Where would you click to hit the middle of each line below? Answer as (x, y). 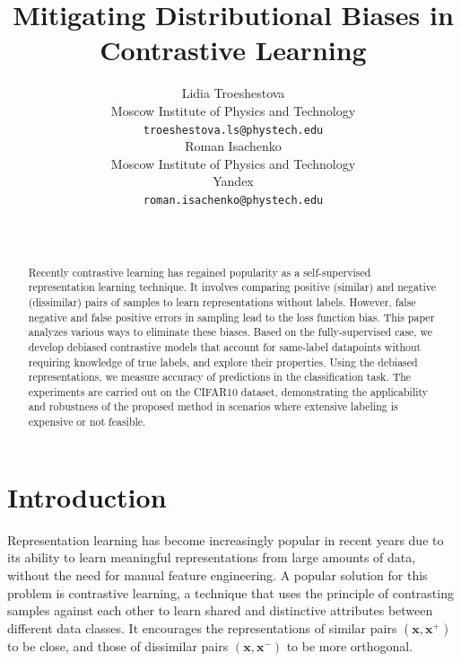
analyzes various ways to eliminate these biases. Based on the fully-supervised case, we (230, 332)
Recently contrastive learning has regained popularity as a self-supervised (200, 272)
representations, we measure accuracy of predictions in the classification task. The (220, 377)
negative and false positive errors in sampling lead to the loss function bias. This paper (231, 317)
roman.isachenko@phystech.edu (233, 200)
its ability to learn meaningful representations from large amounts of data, (212, 557)
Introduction (87, 496)
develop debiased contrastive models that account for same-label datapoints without (225, 346)
